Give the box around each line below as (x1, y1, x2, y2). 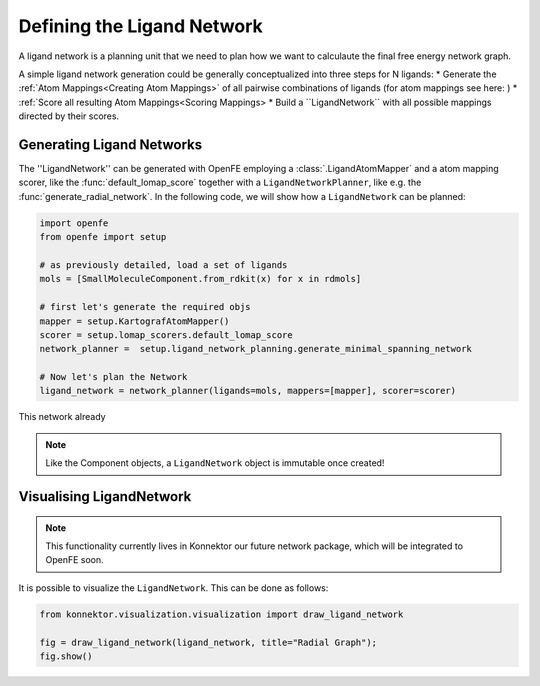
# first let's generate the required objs (39, 301, 251, 313)
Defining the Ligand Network (18, 15, 264, 37)
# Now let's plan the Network (39, 371, 188, 383)
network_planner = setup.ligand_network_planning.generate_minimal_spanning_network (39, 343, 472, 355)
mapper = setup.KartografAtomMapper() (39, 315, 230, 327)
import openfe (39, 217, 109, 229)
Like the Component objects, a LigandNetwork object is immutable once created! (45, 457, 385, 469)
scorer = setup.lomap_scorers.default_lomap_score (39, 329, 294, 340)
